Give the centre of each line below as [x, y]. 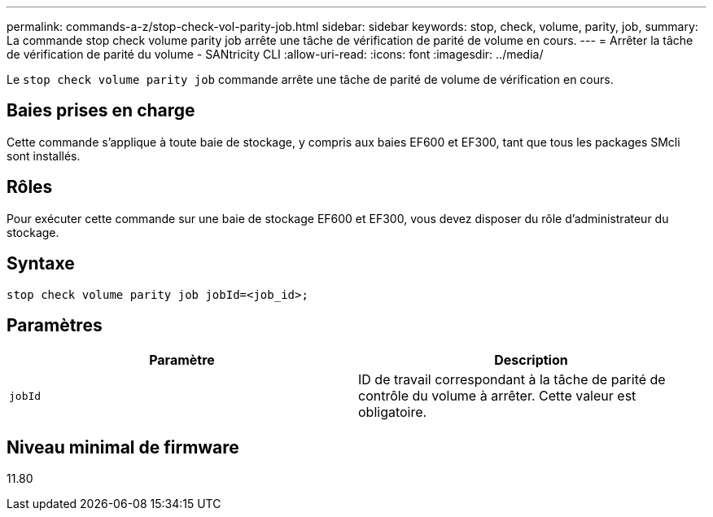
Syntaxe [41, 264]
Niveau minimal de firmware [123, 447]
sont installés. [44, 156]
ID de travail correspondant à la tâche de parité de [512, 380]
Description [531, 360]
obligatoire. [393, 412]
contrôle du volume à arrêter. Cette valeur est [497, 396]
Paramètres [55, 325]
